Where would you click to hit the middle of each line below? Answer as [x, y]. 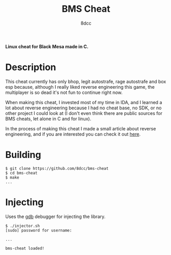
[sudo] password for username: [39, 230]
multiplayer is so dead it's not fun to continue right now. [64, 92]
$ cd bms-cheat [22, 173]
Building [23, 155]
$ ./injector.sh [23, 226]
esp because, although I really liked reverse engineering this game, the [80, 87]
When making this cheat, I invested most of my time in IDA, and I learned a [84, 102]
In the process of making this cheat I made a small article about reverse [81, 128]
